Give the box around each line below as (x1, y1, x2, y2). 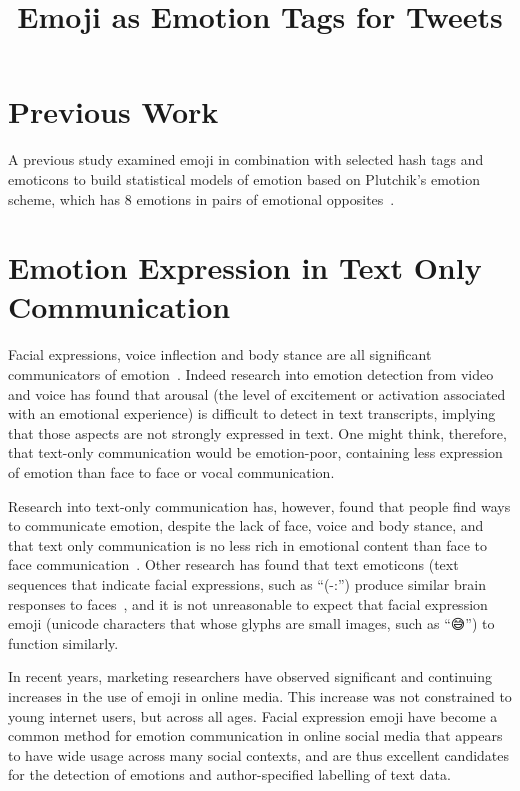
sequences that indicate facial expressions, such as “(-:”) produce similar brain (8, 573, 486, 594)
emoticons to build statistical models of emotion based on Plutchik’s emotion (8, 168, 480, 189)
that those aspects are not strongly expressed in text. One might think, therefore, (8, 422, 507, 443)
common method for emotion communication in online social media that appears (8, 725, 503, 746)
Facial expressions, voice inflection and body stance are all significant (8, 344, 432, 365)
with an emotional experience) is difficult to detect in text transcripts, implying (8, 403, 496, 424)
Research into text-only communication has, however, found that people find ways (8, 495, 511, 516)
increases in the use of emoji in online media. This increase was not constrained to (8, 685, 512, 706)
